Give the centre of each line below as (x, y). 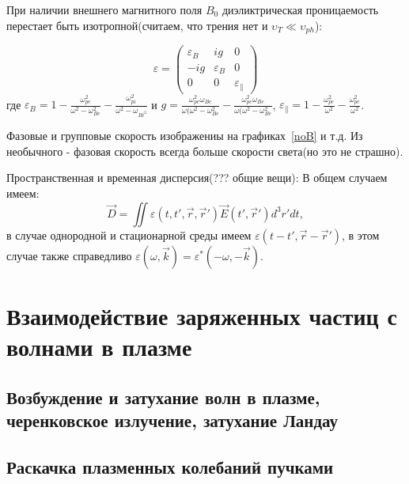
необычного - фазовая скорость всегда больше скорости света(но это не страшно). (205, 151)
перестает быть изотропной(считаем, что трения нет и (137, 25)
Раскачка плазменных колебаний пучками (170, 466)
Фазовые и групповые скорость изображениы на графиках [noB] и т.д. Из (185, 136)
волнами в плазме (99, 346)
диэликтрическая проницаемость (300, 9)
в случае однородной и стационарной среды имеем (129, 234)
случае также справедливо (69, 255)
